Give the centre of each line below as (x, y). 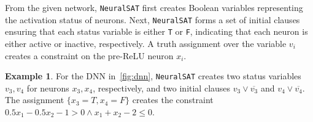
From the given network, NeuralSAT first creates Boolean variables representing (154, 7)
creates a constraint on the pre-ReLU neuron (89, 55)
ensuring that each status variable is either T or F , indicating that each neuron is (156, 31)
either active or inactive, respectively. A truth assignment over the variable (146, 43)
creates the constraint (173, 100)
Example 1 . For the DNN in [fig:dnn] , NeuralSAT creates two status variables (153, 76)
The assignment (35, 100)
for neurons (48, 88)
